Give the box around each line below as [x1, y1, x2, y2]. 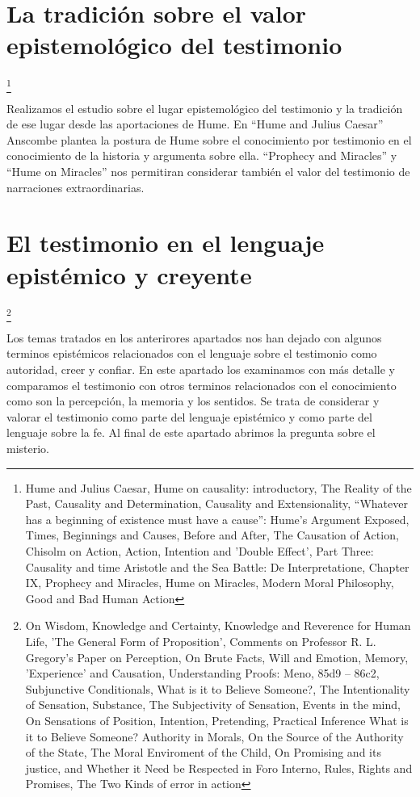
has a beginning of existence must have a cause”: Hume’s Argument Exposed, [25, 510, 409, 527]
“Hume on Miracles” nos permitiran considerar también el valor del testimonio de [6, 163, 410, 180]
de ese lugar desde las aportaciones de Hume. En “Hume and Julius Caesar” [6, 115, 384, 132]
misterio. [6, 440, 50, 456]
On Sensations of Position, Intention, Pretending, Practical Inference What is [25, 711, 409, 728]
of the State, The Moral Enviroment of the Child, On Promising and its [25, 744, 381, 761]
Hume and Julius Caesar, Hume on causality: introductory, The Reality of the [25, 479, 412, 496]
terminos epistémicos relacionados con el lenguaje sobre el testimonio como [6, 345, 377, 362]
